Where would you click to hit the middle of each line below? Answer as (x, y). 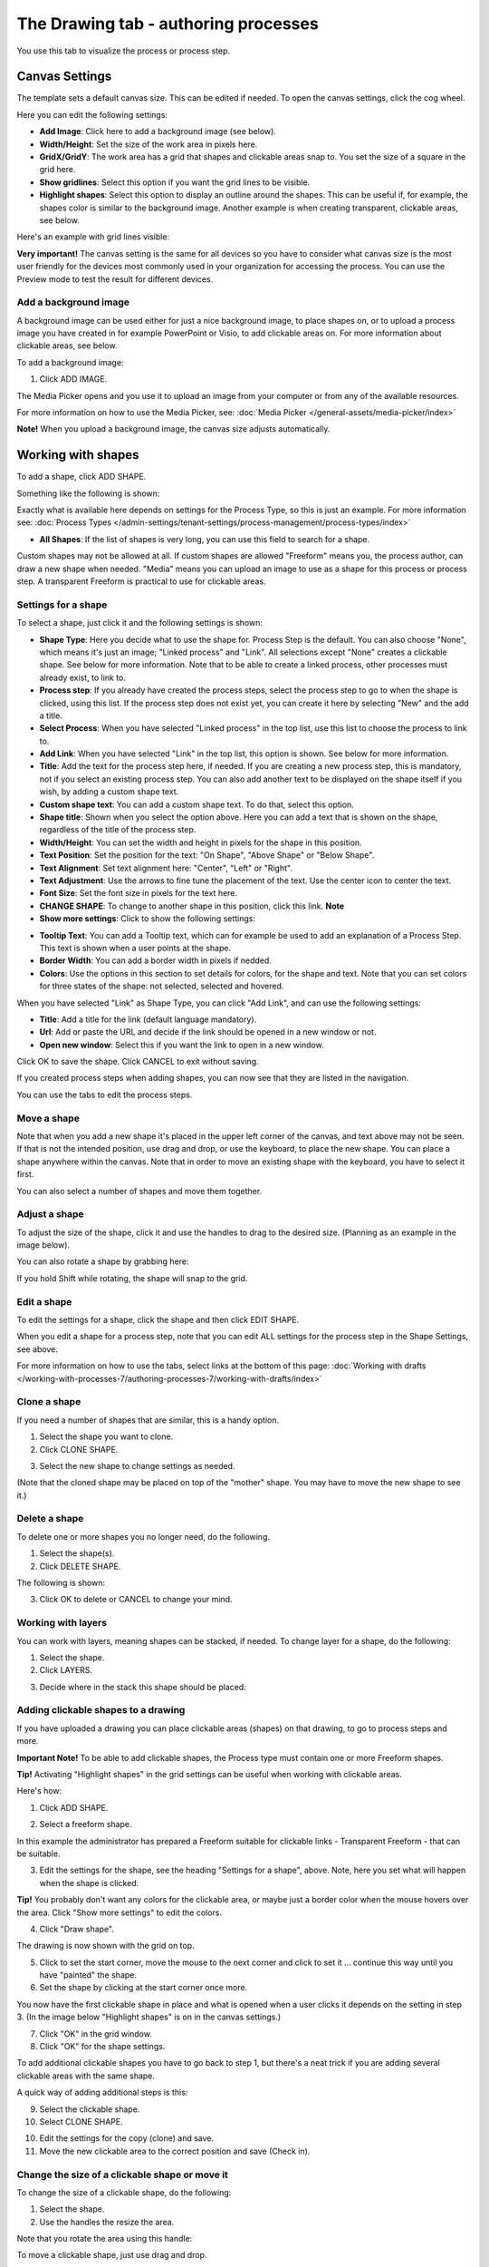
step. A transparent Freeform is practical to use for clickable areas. (141, 581)
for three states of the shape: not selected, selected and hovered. (162, 986)
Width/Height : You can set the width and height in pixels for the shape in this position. (201, 842)
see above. (37, 1349)
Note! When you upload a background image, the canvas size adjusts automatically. (173, 429)
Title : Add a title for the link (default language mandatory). (148, 1019)
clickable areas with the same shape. (86, 2076)
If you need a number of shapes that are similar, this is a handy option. (148, 1420)
